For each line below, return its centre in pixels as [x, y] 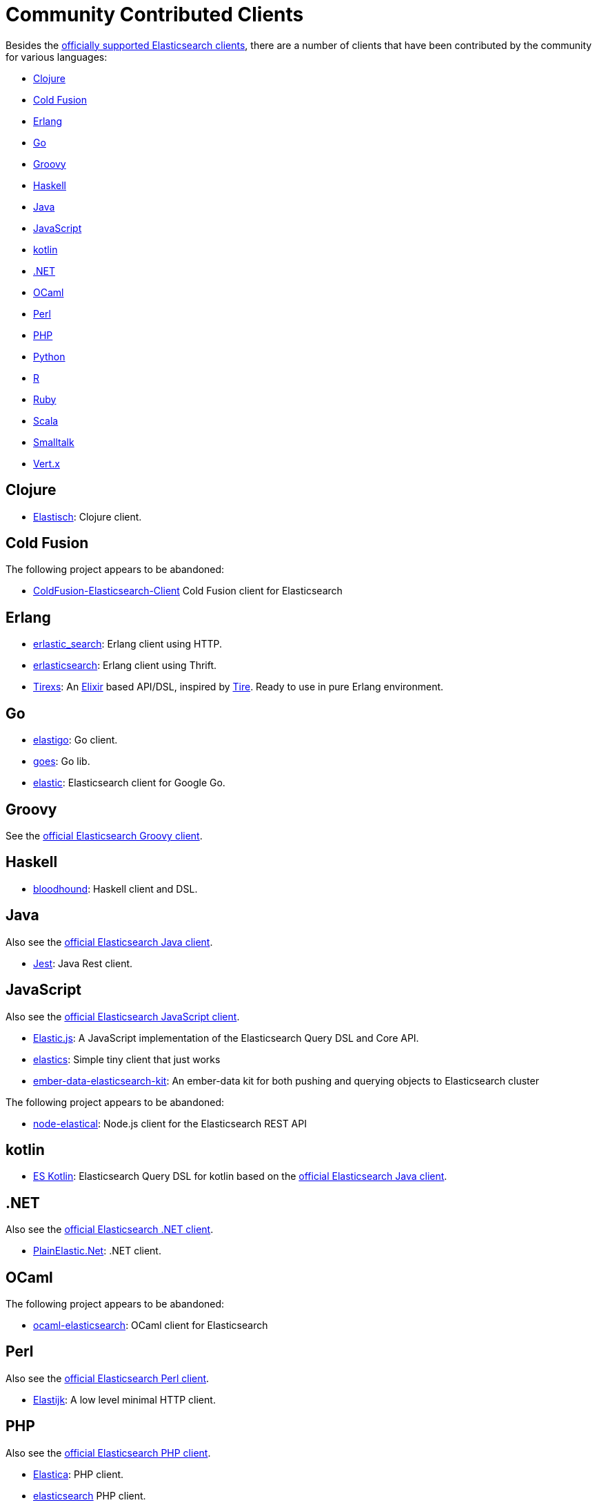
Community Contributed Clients [155, 14]
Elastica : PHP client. [79, 1474]
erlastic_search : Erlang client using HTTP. [128, 644]
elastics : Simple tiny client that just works [127, 1059]
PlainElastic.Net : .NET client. [97, 1251]
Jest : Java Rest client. [83, 963]
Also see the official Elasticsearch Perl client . [108, 1378]
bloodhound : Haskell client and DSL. [115, 889]
